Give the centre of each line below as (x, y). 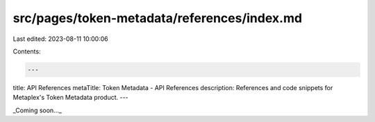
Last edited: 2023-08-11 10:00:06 (60, 39)
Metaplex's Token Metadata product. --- (70, 98)
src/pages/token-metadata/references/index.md (157, 18)
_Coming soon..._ (37, 110)
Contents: (27, 51)
